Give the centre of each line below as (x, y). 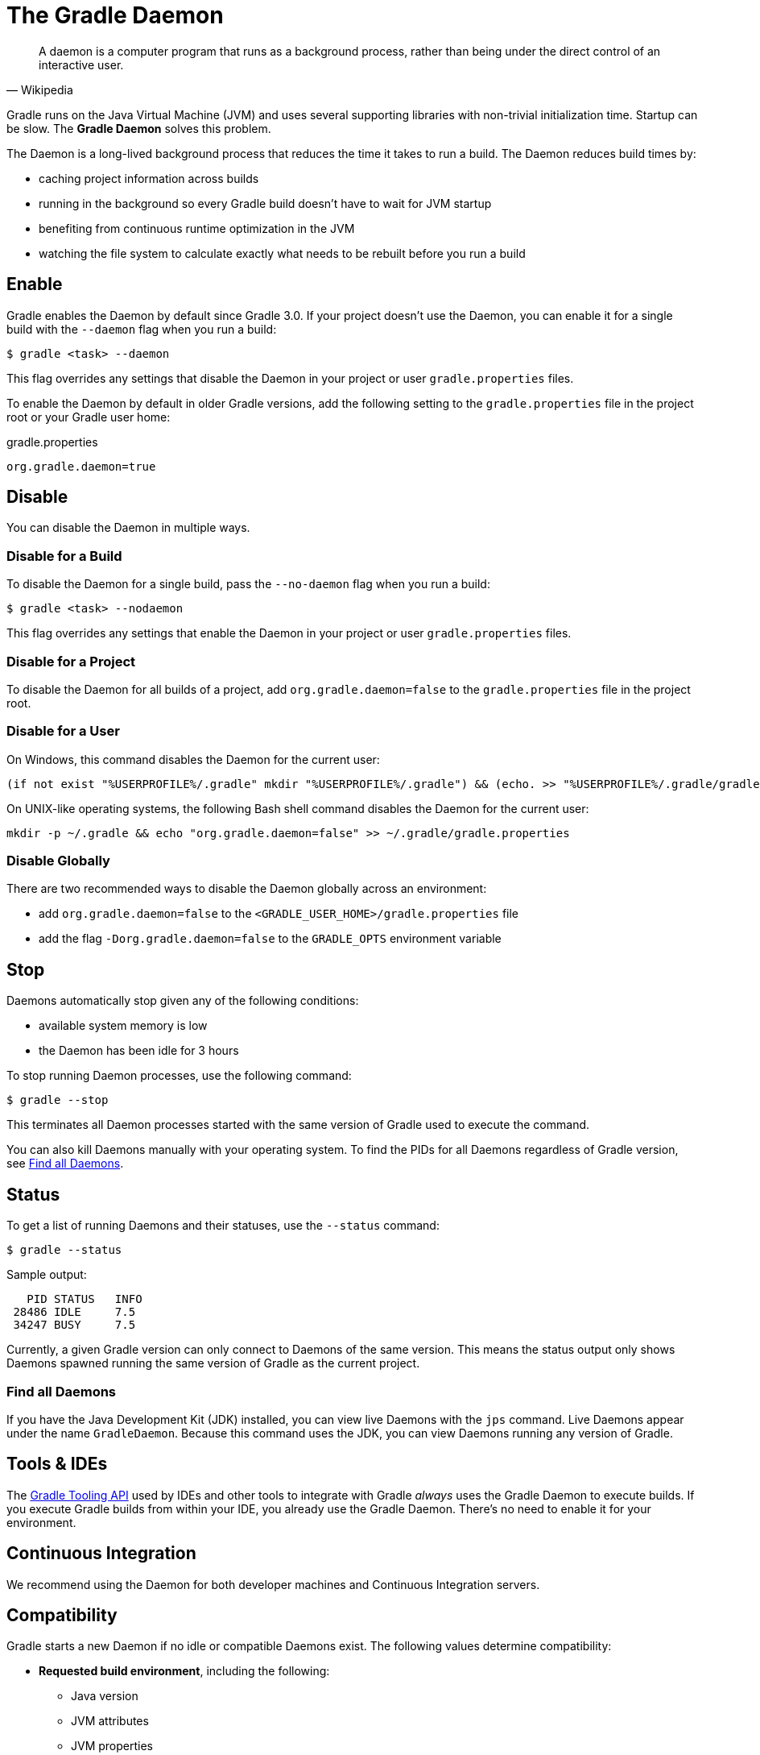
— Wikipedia (40, 89)
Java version (105, 1696)
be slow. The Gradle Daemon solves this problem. (139, 128)
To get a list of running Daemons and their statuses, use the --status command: (223, 1226)
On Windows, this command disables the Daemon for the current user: (193, 759)
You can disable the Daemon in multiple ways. (128, 528)
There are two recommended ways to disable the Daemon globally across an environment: (247, 889)
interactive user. (81, 64)
